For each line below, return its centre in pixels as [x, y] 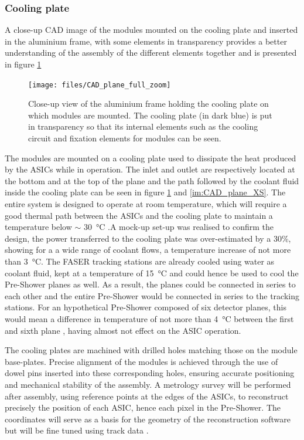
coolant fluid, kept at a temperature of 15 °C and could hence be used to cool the [152, 273]
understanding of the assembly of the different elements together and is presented [151, 53]
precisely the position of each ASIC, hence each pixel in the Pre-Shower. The [143, 407]
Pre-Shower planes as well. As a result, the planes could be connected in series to [150, 284]
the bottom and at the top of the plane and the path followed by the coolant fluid [152, 180]
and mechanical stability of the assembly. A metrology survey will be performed [148, 384]
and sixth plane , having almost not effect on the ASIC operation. [123, 330]
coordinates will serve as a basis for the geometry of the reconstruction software [148, 419]
